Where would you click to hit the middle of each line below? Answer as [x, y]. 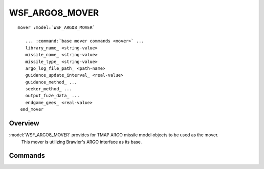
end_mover [32, 109]
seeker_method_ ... [49, 89]
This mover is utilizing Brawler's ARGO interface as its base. [82, 142]
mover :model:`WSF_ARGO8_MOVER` [56, 27]
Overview [24, 123]
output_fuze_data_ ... [53, 96]
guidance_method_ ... [51, 82]
